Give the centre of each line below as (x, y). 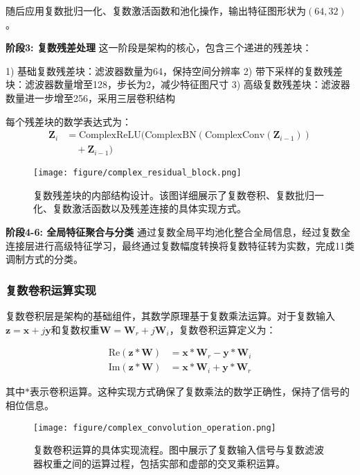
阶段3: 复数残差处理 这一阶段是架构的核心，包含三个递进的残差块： (159, 47)
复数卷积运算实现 (51, 290)
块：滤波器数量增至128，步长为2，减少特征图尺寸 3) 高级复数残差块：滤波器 (178, 84)
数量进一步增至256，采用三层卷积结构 (90, 97)
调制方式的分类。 (44, 259)
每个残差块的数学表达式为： (69, 121)
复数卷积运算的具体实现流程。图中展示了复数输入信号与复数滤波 (179, 450)
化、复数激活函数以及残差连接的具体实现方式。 (140, 208)
